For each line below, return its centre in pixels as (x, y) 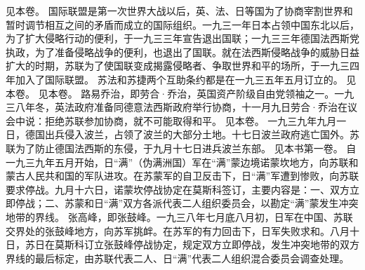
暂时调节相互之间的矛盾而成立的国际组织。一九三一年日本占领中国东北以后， (182, 24)
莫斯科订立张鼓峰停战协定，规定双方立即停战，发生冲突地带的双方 (207, 244)
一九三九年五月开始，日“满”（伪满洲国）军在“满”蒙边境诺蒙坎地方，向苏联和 (182, 162)
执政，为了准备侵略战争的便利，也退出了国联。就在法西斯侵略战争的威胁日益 (182, 52)
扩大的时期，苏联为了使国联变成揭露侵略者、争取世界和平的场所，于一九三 (178, 66)
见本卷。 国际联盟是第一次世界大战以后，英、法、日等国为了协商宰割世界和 (179, 11)
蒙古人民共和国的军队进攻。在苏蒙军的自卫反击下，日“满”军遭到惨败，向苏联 (182, 176)
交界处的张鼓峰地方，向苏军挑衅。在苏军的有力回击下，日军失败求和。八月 (178, 230)
